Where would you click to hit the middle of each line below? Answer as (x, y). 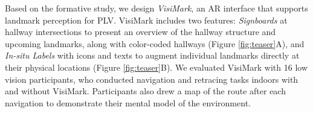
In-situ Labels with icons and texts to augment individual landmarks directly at (152, 55)
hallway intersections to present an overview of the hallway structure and (140, 32)
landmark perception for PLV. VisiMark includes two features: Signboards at (146, 20)
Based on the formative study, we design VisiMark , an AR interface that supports (156, 8)
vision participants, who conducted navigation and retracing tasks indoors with (152, 79)
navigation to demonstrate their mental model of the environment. (128, 102)
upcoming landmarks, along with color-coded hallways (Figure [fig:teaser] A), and (155, 43)
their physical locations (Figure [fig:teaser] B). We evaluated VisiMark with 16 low (156, 67)
